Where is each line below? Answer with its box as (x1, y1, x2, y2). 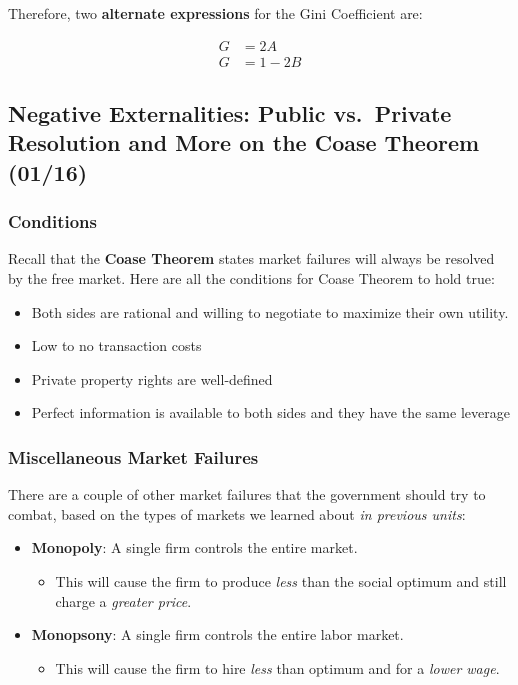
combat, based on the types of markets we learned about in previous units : (8, 503, 466, 524)
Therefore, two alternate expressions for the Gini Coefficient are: (8, 3, 423, 23)
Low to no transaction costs (31, 335, 202, 356)
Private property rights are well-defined (31, 368, 273, 389)
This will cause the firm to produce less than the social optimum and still (55, 571, 507, 591)
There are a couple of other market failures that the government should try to (8, 484, 486, 505)
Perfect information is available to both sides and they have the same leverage (31, 402, 510, 423)
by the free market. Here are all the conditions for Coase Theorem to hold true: (8, 268, 495, 289)
